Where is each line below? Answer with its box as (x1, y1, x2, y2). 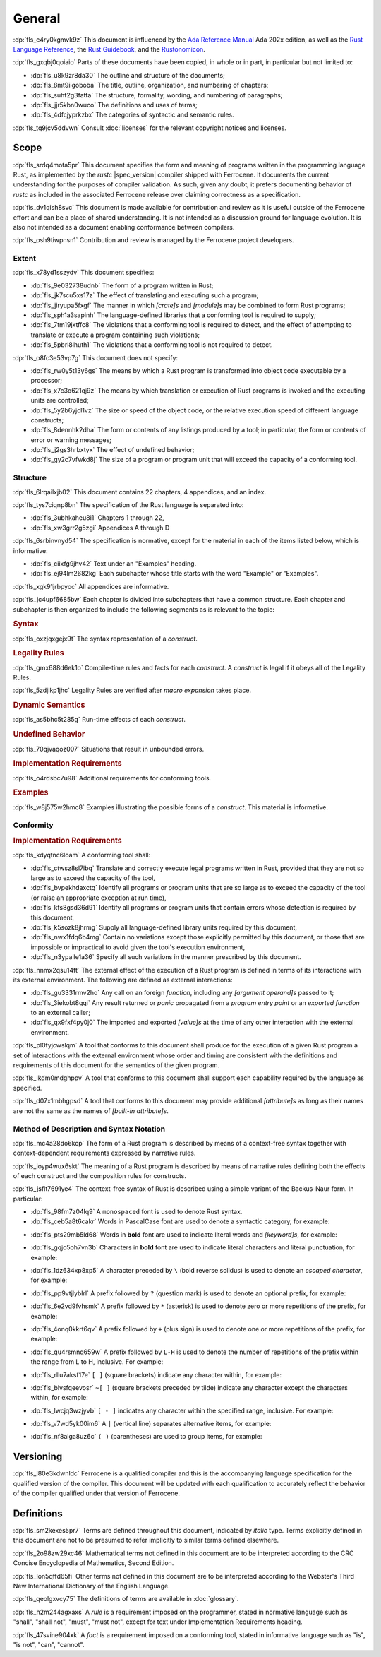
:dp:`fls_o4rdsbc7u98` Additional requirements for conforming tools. (13, 773, 212, 782)
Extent (13, 254, 37, 263)
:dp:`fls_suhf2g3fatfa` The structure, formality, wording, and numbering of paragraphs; (30, 90, 283, 99)
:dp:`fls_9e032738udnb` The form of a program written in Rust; (30, 281, 214, 290)
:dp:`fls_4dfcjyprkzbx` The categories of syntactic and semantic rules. (30, 110, 234, 119)
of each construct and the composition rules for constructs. (13, 1171, 187, 1180)
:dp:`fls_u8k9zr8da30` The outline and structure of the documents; (30, 71, 225, 79)
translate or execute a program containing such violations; (30, 331, 200, 339)
